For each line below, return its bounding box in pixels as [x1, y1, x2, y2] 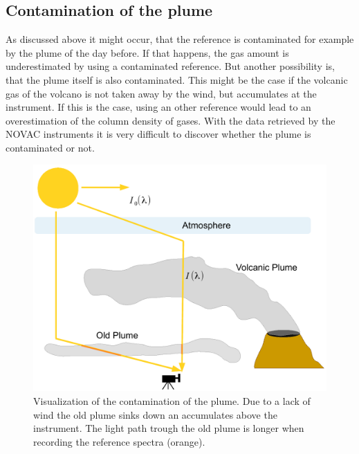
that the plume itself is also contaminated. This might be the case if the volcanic [6, 72, 348, 87]
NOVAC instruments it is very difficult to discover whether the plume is [6, 127, 311, 141]
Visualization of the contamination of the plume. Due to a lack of [33, 394, 311, 408]
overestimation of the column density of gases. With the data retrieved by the [6, 113, 335, 127]
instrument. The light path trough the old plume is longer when [33, 421, 304, 435]
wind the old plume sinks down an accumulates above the [33, 407, 277, 421]
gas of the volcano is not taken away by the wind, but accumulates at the [6, 86, 317, 100]
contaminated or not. [6, 140, 95, 154]
